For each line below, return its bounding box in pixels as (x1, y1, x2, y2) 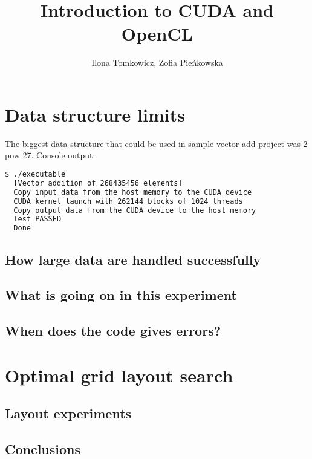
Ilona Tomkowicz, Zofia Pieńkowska (91, 56, 223, 69)
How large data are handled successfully (5, 250, 261, 269)
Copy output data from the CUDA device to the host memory (13, 206, 256, 215)
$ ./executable (5, 170, 66, 179)
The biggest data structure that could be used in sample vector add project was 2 (5, 137, 308, 149)
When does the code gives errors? (5, 321, 221, 340)
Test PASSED (13, 215, 62, 224)
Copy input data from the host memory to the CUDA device (13, 187, 252, 197)
